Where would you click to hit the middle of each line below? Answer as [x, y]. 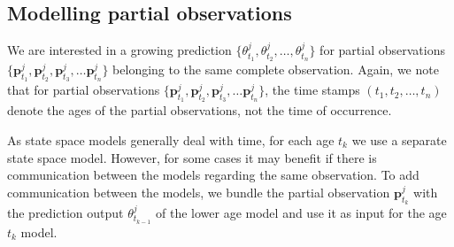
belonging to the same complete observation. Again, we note [276, 69]
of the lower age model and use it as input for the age [301, 213]
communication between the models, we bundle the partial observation [199, 192]
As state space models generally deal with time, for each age [171, 140]
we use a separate [399, 140]
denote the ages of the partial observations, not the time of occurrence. [200, 110]
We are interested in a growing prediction [119, 50]
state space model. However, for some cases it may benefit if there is [192, 157]
